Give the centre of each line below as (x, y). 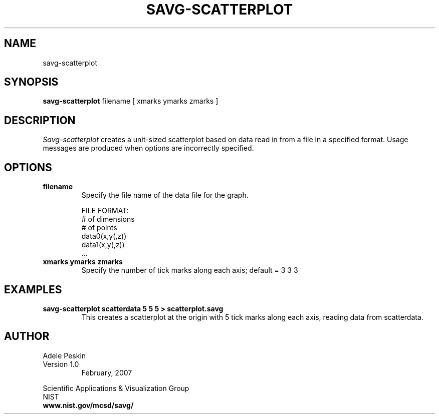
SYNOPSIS (31, 82)
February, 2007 (107, 372)
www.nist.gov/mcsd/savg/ (88, 405)
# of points (99, 228)
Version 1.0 (61, 364)
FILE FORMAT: (105, 211)
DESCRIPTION (40, 120)
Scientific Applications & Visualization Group (116, 388)
